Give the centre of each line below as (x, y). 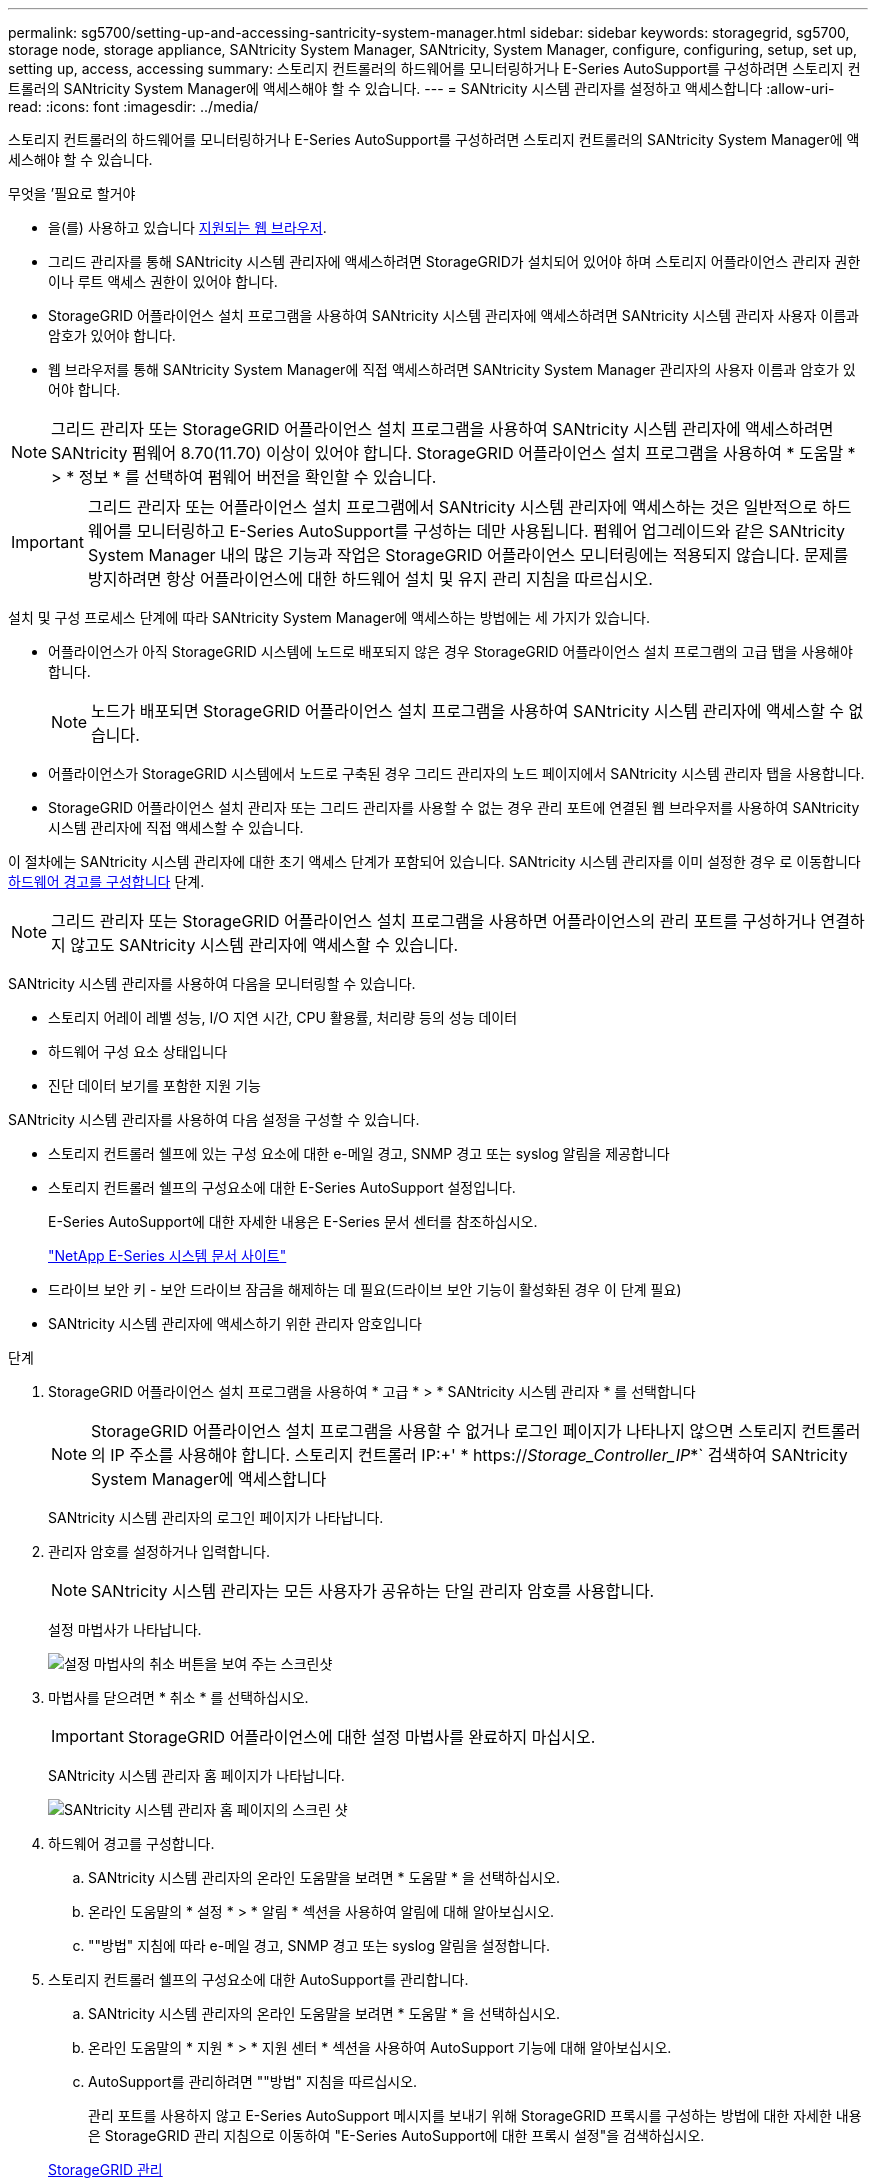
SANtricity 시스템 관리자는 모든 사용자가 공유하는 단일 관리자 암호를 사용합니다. (373, 1591)
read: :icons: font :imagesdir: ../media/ (133, 106)
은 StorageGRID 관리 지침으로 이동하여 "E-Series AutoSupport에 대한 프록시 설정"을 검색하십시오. (396, 2135)
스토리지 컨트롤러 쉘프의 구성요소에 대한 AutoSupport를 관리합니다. (258, 1979)
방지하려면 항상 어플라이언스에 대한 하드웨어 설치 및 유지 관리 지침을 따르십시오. (370, 579)
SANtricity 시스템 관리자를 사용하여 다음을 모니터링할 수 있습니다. (212, 983)
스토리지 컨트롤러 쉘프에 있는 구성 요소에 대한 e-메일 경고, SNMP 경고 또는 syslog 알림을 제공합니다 (359, 1153)
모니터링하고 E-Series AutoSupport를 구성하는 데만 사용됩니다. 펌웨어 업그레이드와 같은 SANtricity (491, 531)
